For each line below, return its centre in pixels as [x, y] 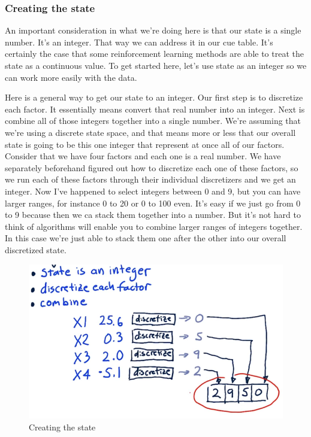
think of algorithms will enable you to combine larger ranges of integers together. [154, 226]
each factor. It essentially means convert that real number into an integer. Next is [155, 109]
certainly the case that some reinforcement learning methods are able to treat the [154, 54]
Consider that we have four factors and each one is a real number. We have [143, 156]
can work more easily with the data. [71, 77]
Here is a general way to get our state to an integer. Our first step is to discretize [154, 97]
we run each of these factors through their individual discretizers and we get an [150, 179]
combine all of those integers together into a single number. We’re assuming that [153, 121]
